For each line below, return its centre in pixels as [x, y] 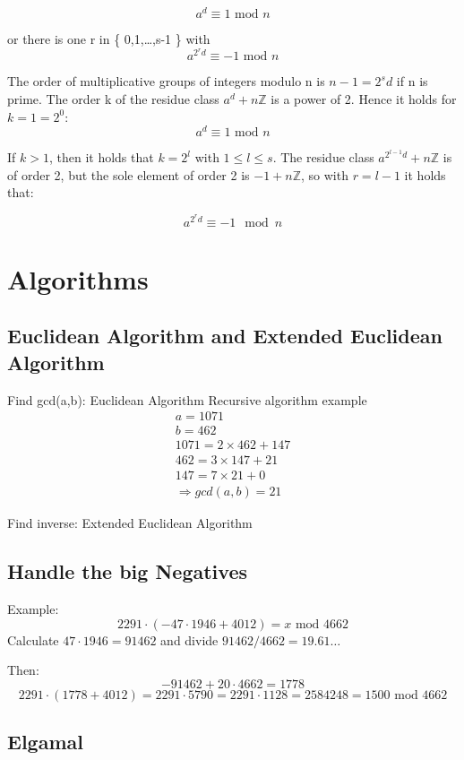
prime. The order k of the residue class [113, 98]
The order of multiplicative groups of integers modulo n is [166, 81]
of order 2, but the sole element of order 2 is [129, 174]
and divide [189, 639]
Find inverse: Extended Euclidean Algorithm [130, 523]
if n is [412, 81]
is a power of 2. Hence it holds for [364, 98]
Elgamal [45, 742]
